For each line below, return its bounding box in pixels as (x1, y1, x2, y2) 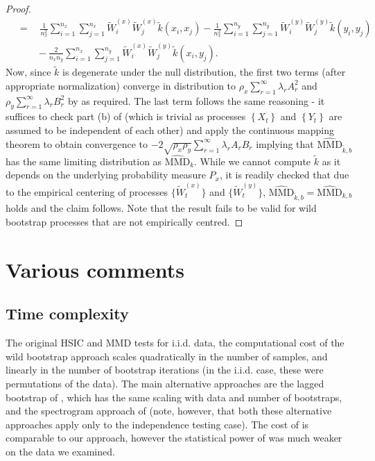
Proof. (6, 1, 31, 15)
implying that (256, 136, 314, 151)
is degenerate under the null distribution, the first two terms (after (62, 65, 346, 79)
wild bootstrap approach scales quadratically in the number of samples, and (6, 349, 328, 363)
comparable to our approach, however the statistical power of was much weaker (6, 430, 342, 445)
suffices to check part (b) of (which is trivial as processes (6, 109, 246, 124)
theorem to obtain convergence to (6, 136, 148, 151)
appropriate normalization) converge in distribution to (6, 78, 236, 92)
